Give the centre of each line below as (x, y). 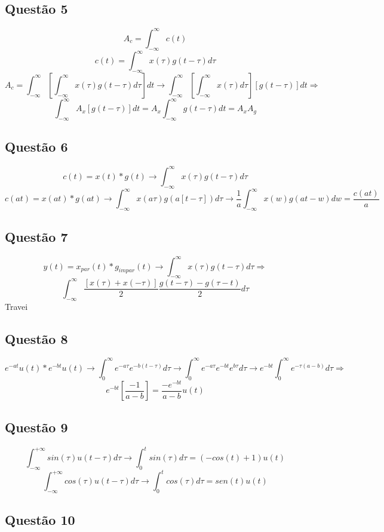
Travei (16, 306)
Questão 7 (36, 237)
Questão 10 (40, 519)
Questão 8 (36, 338)
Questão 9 (36, 427)
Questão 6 (36, 147)
